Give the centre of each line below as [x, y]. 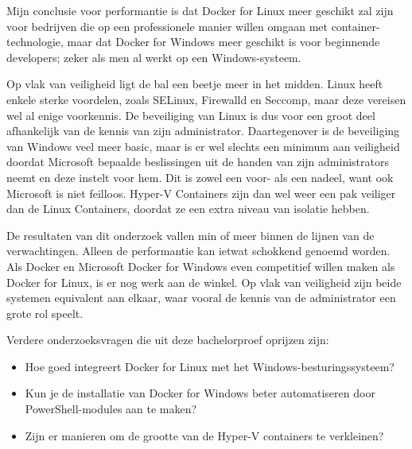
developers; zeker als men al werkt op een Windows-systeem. [154, 57]
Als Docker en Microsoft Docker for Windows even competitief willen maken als [201, 266]
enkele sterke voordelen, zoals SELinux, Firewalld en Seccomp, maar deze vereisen [206, 99]
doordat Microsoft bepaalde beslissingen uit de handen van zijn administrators [198, 162]
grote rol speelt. [45, 313]
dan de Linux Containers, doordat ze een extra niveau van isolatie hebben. [188, 209]
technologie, [35, 42]
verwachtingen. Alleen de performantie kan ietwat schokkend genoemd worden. [198, 251]
